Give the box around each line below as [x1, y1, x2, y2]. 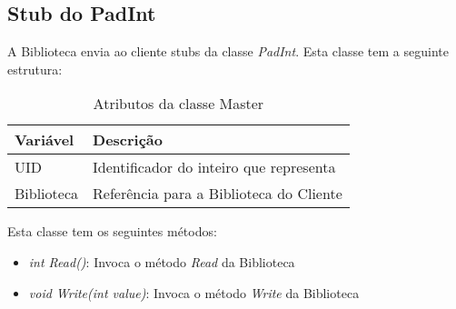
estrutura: [7, 59, 63, 78]
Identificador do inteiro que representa [93, 156, 336, 178]
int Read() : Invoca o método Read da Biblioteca [28, 252, 295, 271]
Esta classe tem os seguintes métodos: [7, 222, 217, 241]
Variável [15, 129, 74, 151]
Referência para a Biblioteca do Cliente [93, 183, 342, 204]
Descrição [93, 129, 164, 151]
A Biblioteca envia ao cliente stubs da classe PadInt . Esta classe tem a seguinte [7, 42, 449, 61]
